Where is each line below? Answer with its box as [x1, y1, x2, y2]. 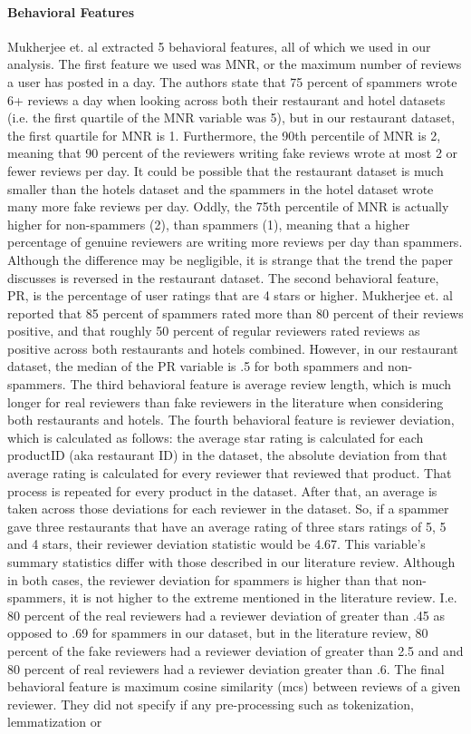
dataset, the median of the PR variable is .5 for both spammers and [7, 357, 384, 376]
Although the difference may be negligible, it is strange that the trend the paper [7, 250, 453, 269]
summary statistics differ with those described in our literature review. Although [7, 553, 456, 572]
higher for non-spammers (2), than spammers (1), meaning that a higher [7, 214, 410, 233]
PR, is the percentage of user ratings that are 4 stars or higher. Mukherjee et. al [7, 286, 453, 305]
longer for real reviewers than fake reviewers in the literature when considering [7, 392, 444, 411]
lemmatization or [7, 712, 102, 731]
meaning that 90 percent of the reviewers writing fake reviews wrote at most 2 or [7, 143, 458, 162]
